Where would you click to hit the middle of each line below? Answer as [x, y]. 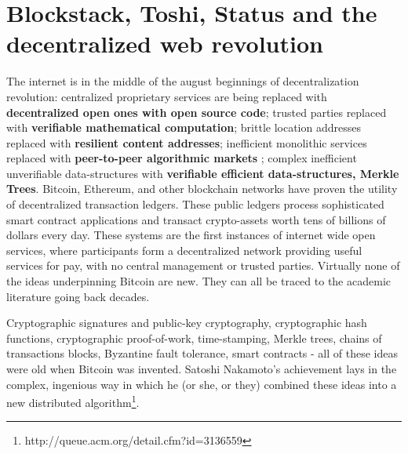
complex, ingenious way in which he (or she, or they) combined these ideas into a [202, 384]
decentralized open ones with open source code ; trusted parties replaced [197, 112]
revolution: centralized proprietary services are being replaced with [167, 96]
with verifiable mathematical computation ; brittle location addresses [184, 127]
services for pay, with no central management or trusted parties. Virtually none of [203, 265]
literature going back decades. [78, 296]
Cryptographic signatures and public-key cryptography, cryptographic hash [187, 323]
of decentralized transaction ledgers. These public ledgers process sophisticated [195, 204]
